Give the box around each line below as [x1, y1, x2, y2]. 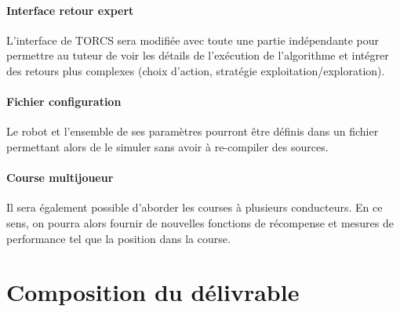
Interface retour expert [6, 2, 134, 18]
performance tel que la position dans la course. [6, 230, 231, 246]
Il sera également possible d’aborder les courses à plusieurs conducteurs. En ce [6, 199, 383, 216]
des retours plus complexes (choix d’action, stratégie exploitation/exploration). [6, 62, 385, 78]
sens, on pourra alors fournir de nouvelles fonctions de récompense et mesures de [6, 214, 394, 230]
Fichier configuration [6, 93, 122, 110]
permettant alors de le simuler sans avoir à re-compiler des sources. [6, 138, 329, 154]
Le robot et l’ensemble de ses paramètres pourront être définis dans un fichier [6, 123, 379, 140]
